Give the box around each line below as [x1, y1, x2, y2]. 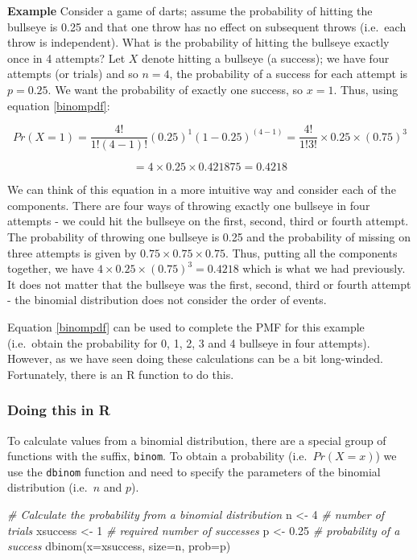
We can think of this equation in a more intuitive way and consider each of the [7, 181, 396, 198]
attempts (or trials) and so [7, 65, 138, 82]
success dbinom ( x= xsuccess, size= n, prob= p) [7, 537, 231, 554]
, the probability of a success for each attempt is [169, 65, 408, 82]
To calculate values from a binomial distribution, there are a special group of [7, 431, 386, 448]
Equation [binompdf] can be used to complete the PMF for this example [7, 318, 365, 335]
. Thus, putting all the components [225, 244, 398, 261]
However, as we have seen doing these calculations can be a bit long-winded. [7, 350, 383, 367]
